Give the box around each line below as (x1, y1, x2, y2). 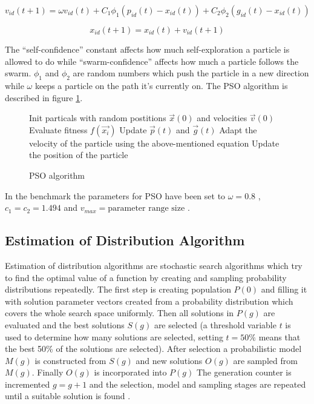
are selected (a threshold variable (154, 318, 276, 331)
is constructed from (34, 354, 106, 366)
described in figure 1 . (5, 91, 83, 104)
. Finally (31, 366, 64, 379)
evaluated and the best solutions (5, 318, 125, 331)
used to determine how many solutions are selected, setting (5, 330, 223, 343)
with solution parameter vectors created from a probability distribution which (5, 294, 293, 307)
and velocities (197, 111, 247, 124)
